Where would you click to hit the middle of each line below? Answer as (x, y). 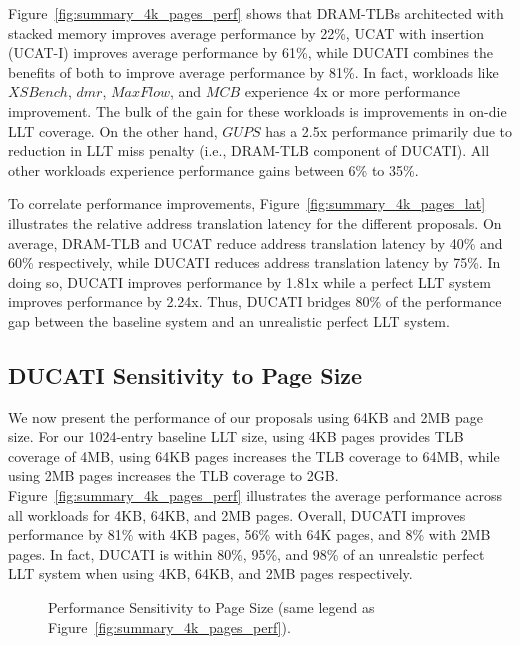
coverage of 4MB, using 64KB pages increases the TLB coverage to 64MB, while (254, 455)
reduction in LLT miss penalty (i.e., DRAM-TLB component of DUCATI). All (249, 150)
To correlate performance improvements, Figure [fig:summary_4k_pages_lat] (247, 203)
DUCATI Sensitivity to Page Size (185, 374)
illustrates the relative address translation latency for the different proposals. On (255, 222)
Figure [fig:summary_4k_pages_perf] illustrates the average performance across (255, 495)
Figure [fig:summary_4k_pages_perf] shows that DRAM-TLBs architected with (256, 13)
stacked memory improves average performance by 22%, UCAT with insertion (246, 32)
